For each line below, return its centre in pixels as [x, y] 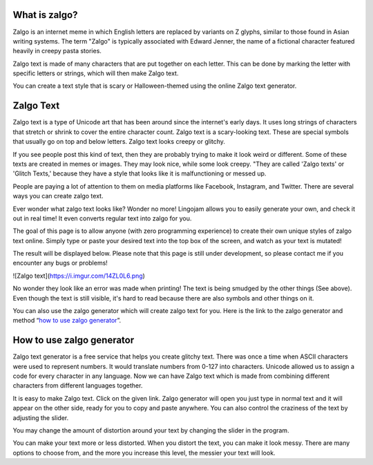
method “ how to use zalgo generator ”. [67, 321]
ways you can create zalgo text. [58, 196]
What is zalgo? [45, 15]
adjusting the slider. [41, 417]
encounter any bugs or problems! [60, 263]
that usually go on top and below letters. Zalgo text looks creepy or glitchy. [119, 142]
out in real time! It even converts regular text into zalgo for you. [102, 218]
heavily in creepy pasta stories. [57, 51]
